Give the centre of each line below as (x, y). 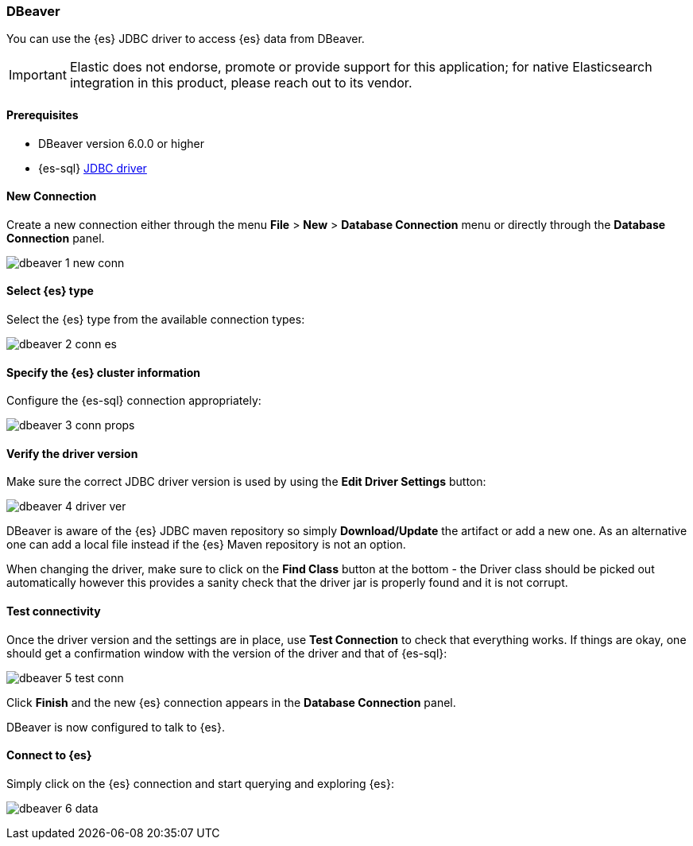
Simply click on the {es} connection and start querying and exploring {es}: (200, 783)
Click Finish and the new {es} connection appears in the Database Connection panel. (231, 702)
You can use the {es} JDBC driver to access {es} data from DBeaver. (186, 39)
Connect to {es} (49, 755)
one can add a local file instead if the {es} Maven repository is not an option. (206, 545)
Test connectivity (54, 611)
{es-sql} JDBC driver (93, 168)
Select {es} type (50, 291)
